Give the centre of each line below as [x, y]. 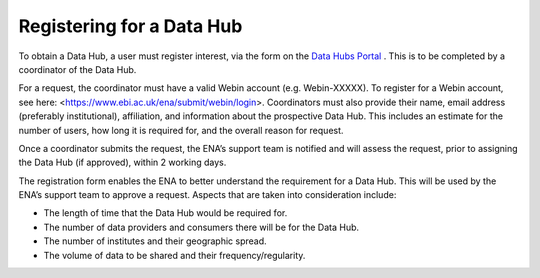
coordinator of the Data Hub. [77, 69]
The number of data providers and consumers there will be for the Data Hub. [201, 227]
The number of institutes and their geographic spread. [155, 241]
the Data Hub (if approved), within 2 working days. [122, 162]
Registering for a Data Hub [130, 26]
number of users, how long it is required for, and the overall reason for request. [181, 130]
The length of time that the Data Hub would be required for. [165, 213]
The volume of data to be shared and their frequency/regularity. [174, 255]
